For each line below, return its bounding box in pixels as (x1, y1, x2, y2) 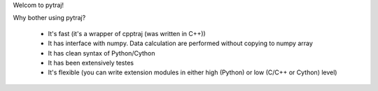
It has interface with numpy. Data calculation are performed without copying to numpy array (48, 39, 313, 48)
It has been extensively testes (48, 58, 134, 67)
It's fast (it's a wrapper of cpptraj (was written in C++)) (48, 29, 206, 38)
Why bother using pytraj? (13, 14, 86, 22)
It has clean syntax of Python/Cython (48, 49, 155, 57)
